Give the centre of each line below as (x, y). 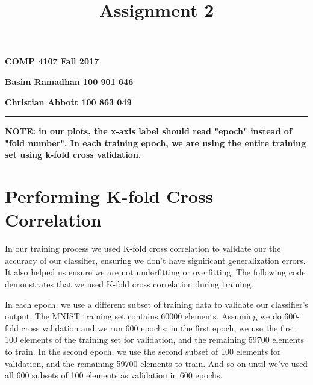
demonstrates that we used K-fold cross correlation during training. (129, 284)
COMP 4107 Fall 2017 (52, 61)
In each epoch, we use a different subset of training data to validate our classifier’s (156, 304)
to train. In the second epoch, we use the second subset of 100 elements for (143, 351)
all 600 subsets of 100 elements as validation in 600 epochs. (114, 375)
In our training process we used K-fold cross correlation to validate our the (143, 249)
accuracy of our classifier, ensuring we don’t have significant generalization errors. (155, 260)
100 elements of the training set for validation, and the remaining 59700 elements (154, 340)
